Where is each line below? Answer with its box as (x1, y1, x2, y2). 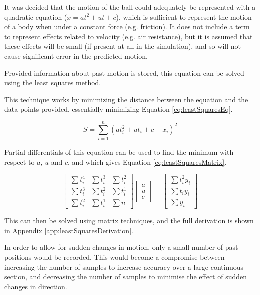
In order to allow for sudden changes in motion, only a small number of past (4, 242, 238, 252)
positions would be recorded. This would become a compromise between (4, 252, 225, 262)
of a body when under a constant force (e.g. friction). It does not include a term (4, 21, 250, 32)
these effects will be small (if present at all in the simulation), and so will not (4, 41, 241, 51)
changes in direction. (4, 281, 67, 291)
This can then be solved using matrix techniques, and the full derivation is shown (4, 215, 254, 226)
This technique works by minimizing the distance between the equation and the (4, 94, 248, 104)
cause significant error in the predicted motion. (4, 50, 148, 61)
